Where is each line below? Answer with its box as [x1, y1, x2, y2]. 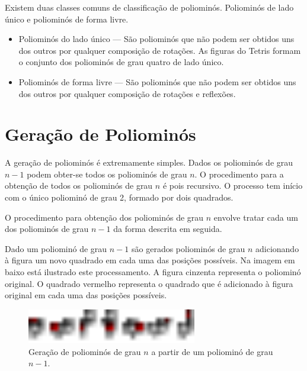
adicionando [255, 242, 299, 254]
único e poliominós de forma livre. [5, 12, 129, 25]
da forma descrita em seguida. [113, 222, 222, 235]
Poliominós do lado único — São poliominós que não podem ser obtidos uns [18, 33, 295, 45]
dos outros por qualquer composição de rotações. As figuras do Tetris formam [18, 44, 301, 56]
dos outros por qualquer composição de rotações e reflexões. [18, 87, 236, 99]
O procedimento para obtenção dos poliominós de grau [5, 211, 204, 223]
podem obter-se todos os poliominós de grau [27, 167, 187, 180]
